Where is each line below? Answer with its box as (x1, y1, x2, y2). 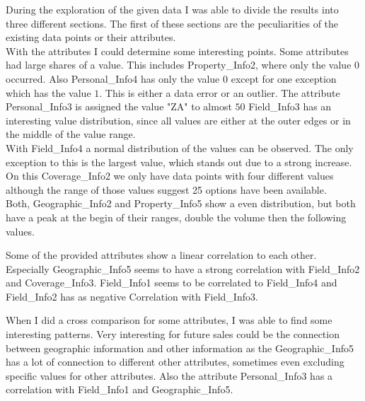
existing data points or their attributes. (6, 30, 176, 45)
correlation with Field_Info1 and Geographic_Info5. (6, 382, 233, 397)
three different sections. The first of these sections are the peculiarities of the (6, 16, 339, 30)
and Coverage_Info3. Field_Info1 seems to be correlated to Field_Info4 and (6, 275, 337, 290)
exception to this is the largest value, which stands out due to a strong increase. (6, 154, 352, 169)
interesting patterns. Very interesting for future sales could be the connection (6, 327, 340, 342)
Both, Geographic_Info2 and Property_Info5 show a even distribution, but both (6, 196, 356, 211)
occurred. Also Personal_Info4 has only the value (6, 71, 220, 86)
